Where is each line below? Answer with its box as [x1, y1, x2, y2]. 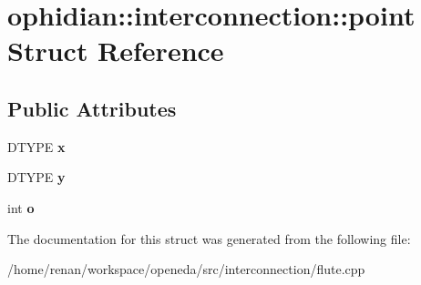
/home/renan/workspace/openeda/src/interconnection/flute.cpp [7, 260, 365, 279]
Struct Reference [7, 32, 224, 69]
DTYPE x [7, 137, 66, 156]
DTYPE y [7, 168, 66, 187]
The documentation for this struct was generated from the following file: [7, 229, 411, 248]
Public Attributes [7, 94, 177, 122]
